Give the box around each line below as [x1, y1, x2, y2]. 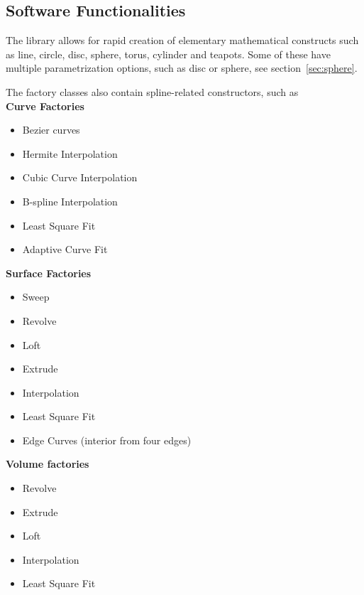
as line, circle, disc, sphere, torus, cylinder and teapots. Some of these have [6, 46, 331, 61]
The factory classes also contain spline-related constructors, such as [6, 84, 299, 99]
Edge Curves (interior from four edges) [22, 432, 192, 447]
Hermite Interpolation [22, 146, 118, 161]
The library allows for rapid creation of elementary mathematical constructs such [6, 33, 359, 48]
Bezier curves [22, 122, 80, 137]
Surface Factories [6, 265, 92, 280]
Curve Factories [6, 98, 84, 113]
